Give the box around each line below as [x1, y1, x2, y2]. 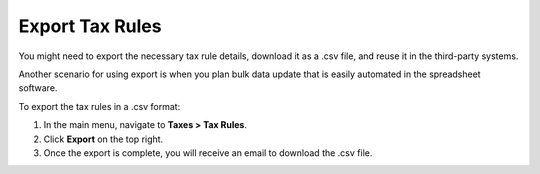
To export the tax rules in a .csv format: [18, 100, 181, 112]
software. [18, 82, 58, 94]
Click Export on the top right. [43, 133, 164, 145]
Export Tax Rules [18, 15, 162, 37]
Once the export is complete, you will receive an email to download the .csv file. [43, 146, 373, 159]
